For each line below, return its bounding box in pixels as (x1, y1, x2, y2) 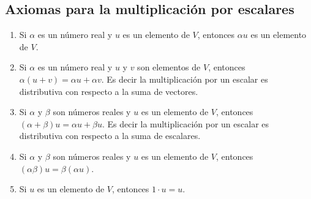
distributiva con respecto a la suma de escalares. (19, 129, 201, 142)
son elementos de (137, 61, 201, 73)
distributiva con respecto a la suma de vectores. (19, 84, 198, 97)
